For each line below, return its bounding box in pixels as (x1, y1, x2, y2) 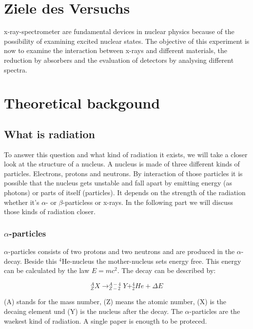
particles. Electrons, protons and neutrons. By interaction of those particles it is (4, 168, 243, 178)
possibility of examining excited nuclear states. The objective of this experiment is (4, 36, 250, 46)
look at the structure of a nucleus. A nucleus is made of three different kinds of (4, 159, 240, 169)
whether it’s (4, 197, 39, 207)
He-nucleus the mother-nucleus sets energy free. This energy (61, 256, 241, 266)
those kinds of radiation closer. (4, 206, 96, 217)
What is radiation (4, 126, 95, 141)
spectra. (4, 64, 27, 74)
